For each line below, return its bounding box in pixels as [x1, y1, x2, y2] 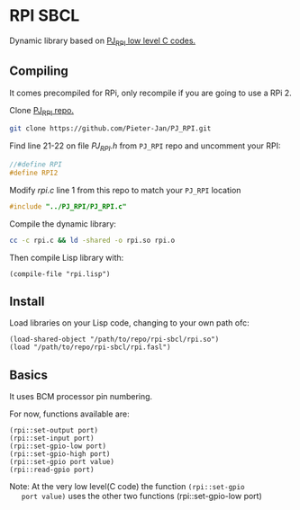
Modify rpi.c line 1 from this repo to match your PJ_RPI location [9, 184, 241, 195]
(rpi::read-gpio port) [9, 465, 95, 475]
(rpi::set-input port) [9, 434, 95, 443]
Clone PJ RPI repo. [9, 104, 75, 118]
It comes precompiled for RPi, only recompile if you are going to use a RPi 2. [9, 87, 293, 98]
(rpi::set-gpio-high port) [9, 450, 111, 459]
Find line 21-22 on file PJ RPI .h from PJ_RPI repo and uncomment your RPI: [9, 140, 281, 154]
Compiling [9, 64, 69, 79]
